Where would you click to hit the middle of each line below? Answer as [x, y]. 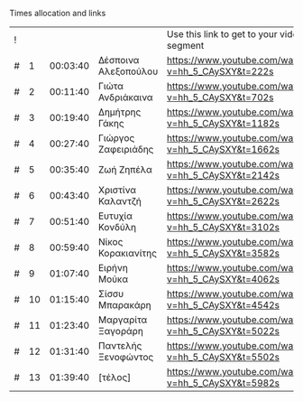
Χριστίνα [117, 190]
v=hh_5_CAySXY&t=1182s [223, 123]
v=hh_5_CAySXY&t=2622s [223, 201]
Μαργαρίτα [123, 320]
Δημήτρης [119, 112]
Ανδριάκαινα [125, 97]
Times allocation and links [58, 13]
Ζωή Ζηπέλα [125, 169]
